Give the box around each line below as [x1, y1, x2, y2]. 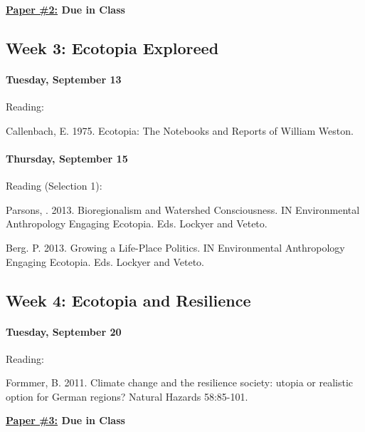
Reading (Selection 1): [6, 178, 102, 193]
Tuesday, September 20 [6, 324, 122, 339]
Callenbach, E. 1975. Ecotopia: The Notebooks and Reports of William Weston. [6, 123, 354, 138]
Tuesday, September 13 [6, 71, 122, 86]
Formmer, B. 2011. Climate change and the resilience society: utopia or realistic [6, 375, 354, 390]
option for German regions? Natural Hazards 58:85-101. [6, 389, 248, 403]
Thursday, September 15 [6, 150, 128, 165]
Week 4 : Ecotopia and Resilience [6, 289, 251, 311]
